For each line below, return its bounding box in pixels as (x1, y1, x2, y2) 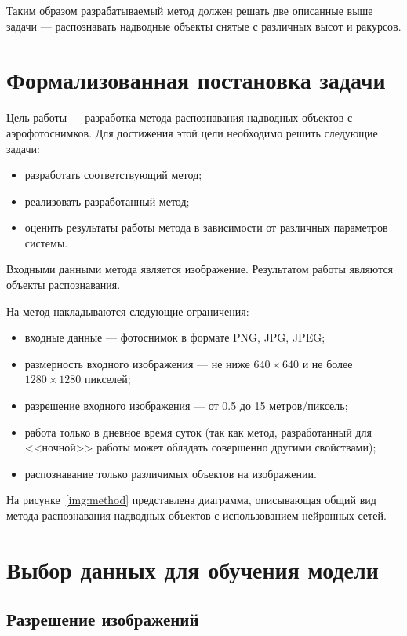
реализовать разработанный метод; (24, 192, 190, 209)
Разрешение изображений (6, 607, 199, 631)
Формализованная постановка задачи (6, 64, 386, 96)
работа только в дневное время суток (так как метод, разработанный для (24, 423, 372, 440)
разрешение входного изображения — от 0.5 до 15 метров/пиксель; (24, 397, 348, 414)
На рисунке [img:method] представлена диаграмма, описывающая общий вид (6, 492, 376, 508)
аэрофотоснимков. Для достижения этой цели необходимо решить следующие (6, 124, 378, 141)
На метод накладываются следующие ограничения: (6, 302, 249, 319)
